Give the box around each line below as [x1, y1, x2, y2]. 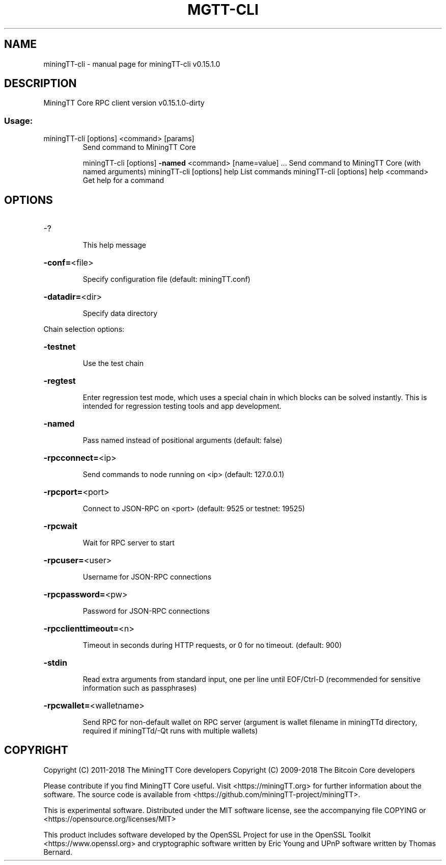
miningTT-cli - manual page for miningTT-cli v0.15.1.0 [43, 59, 220, 68]
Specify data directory [82, 309, 158, 318]
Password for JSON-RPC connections [82, 607, 210, 616]
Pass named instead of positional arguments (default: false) [82, 436, 283, 445]
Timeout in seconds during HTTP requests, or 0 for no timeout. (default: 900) [82, 641, 342, 650]
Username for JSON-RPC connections [82, 572, 212, 582]
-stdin [43, 658, 67, 668]
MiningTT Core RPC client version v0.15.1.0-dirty [43, 98, 205, 108]
